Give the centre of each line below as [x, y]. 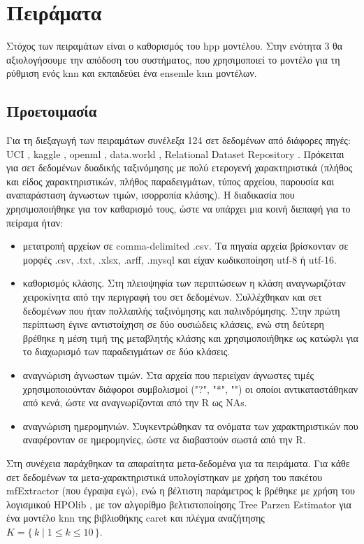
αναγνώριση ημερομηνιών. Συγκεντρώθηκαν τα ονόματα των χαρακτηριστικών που [190, 425]
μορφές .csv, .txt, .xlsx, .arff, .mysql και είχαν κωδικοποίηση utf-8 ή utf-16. [180, 259]
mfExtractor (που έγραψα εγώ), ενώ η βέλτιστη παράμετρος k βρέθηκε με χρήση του [181, 491]
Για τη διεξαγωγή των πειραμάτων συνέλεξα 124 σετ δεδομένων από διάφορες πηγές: [179, 140]
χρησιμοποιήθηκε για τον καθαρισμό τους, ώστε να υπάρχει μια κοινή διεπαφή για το [179, 209]
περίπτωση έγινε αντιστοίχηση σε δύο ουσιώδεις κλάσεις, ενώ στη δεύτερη [173, 324]
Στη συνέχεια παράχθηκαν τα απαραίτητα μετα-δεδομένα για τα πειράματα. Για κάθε [178, 463]
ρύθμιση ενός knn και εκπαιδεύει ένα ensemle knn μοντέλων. [132, 73]
